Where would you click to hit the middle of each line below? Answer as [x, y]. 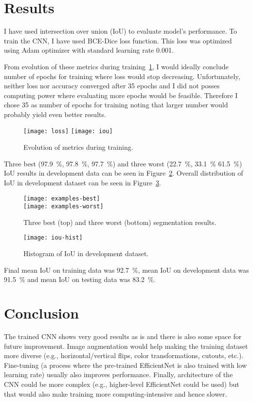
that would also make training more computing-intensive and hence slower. [116, 393]
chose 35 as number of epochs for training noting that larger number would [116, 105]
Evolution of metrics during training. [78, 147]
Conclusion [42, 313]
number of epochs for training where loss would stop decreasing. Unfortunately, [122, 76]
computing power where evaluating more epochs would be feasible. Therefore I [121, 95]
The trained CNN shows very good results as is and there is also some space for [123, 336]
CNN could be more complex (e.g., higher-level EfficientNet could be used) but [122, 384]
